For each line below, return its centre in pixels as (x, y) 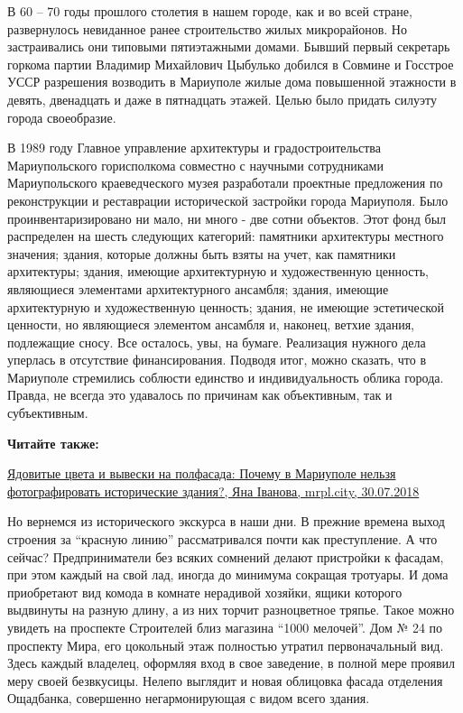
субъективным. (48, 413)
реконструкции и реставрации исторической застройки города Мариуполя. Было (228, 200)
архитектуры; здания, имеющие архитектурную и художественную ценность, (218, 271)
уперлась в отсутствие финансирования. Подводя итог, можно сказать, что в (217, 360)
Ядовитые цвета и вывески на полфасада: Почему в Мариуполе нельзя (202, 473)
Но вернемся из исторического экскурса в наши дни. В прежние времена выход (226, 521)
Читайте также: (53, 443)
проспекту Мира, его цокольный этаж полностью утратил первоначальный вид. (226, 645)
